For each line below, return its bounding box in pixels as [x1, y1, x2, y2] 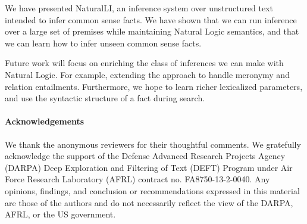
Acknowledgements [5, 115, 84, 127]
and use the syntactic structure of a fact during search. [5, 92, 205, 104]
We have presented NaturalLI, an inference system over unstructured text [5, 2, 274, 14]
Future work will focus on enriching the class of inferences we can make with [5, 57, 284, 69]
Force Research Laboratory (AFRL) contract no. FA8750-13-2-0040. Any [5, 173, 270, 185]
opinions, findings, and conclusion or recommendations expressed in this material [5, 184, 300, 197]
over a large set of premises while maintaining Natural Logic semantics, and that [5, 25, 299, 38]
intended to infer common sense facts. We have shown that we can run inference [5, 13, 297, 26]
